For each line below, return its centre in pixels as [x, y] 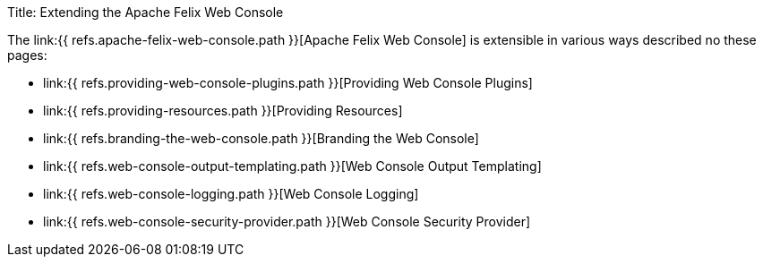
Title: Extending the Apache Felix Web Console [146, 12]
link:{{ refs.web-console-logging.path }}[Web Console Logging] [231, 194]
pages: [27, 55]
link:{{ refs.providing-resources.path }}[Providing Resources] [223, 111]
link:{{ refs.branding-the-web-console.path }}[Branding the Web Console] [261, 138]
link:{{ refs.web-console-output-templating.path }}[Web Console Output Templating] [292, 166]
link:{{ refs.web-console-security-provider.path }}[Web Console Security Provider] [287, 221]
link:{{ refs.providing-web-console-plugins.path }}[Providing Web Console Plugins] [288, 83]
